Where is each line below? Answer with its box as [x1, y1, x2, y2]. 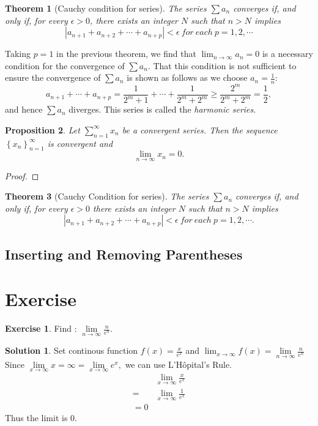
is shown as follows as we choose [127, 71, 248, 84]
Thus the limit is [5, 411, 68, 424]
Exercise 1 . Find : [5, 322, 77, 335]
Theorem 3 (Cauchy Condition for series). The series [5, 190, 209, 203]
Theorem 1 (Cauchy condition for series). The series [5, 2, 207, 14]
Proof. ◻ [5, 169, 39, 182]
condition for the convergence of [5, 59, 125, 72]
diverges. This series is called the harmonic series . [68, 103, 256, 116]
